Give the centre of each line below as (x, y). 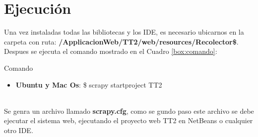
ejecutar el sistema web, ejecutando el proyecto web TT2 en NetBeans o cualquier (129, 120)
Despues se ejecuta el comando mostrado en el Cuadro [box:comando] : (111, 51)
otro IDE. (19, 130)
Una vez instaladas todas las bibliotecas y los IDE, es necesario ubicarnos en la (124, 32)
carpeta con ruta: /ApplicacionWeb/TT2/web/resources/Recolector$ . (121, 41)
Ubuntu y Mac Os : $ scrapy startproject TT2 (89, 84)
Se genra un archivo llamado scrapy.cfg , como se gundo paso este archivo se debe (129, 111)
